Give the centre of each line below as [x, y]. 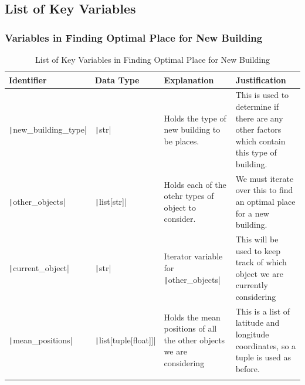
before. [248, 368]
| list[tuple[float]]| [125, 340]
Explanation [189, 80]
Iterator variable [193, 256]
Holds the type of [195, 118]
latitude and [257, 322]
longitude [252, 334]
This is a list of [263, 311]
